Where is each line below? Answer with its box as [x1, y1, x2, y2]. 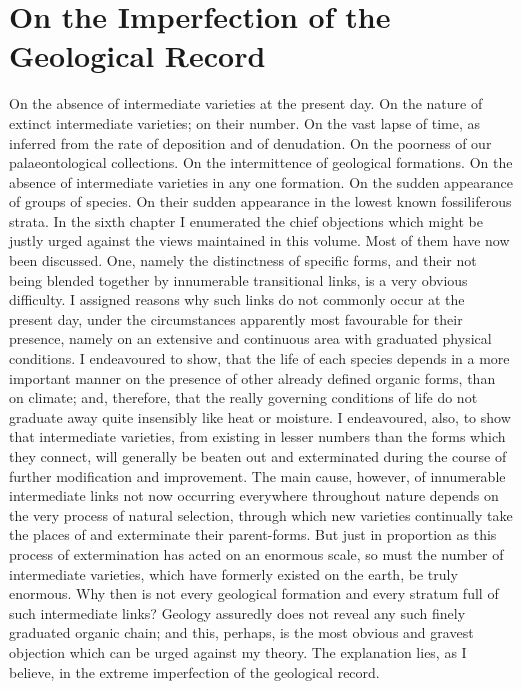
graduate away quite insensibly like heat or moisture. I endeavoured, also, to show [9, 406, 511, 427]
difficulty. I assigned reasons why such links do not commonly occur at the [9, 289, 465, 310]
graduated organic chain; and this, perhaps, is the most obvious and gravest [9, 622, 474, 643]
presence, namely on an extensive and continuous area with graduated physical [9, 328, 492, 349]
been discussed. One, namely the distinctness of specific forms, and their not [9, 250, 477, 271]
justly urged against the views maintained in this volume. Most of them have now [9, 230, 510, 251]
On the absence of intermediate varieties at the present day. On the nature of [9, 93, 483, 114]
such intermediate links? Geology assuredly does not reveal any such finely [9, 602, 466, 623]
